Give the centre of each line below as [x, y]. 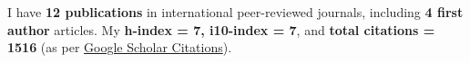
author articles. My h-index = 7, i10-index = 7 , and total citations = [221, 29]
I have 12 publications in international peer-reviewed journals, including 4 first [235, 12]
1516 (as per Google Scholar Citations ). [120, 47]
